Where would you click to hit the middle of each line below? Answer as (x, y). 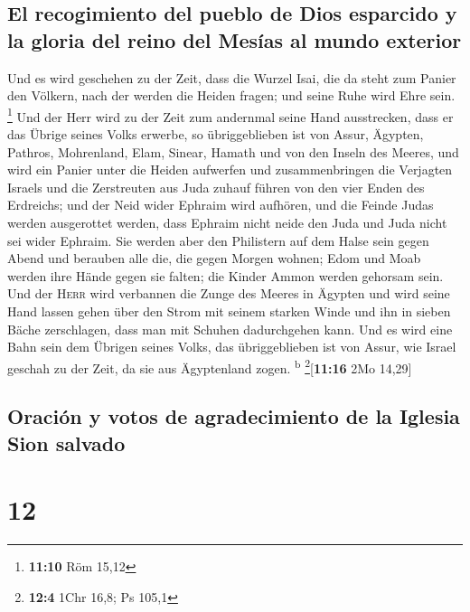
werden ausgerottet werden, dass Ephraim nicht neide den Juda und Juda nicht (227, 222)
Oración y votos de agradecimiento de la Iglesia (234, 416)
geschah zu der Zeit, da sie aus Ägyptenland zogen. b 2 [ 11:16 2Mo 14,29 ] (210, 366)
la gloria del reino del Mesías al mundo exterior (235, 39)
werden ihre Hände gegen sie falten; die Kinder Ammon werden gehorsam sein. (226, 275)
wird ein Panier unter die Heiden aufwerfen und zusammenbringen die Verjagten (230, 169)
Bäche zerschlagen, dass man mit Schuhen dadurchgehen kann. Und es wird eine (230, 329)
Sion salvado (66, 443)
